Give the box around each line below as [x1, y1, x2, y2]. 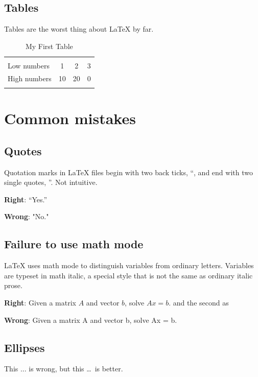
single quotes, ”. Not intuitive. [4, 177, 98, 187]
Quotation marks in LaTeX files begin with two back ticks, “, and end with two [4, 167, 253, 177]
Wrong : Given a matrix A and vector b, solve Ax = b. [4, 314, 177, 325]
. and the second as [169, 297, 229, 308]
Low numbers [8, 60, 50, 70]
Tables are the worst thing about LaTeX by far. [4, 23, 154, 34]
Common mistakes [4, 108, 136, 129]
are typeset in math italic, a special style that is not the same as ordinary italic [4, 270, 253, 280]
